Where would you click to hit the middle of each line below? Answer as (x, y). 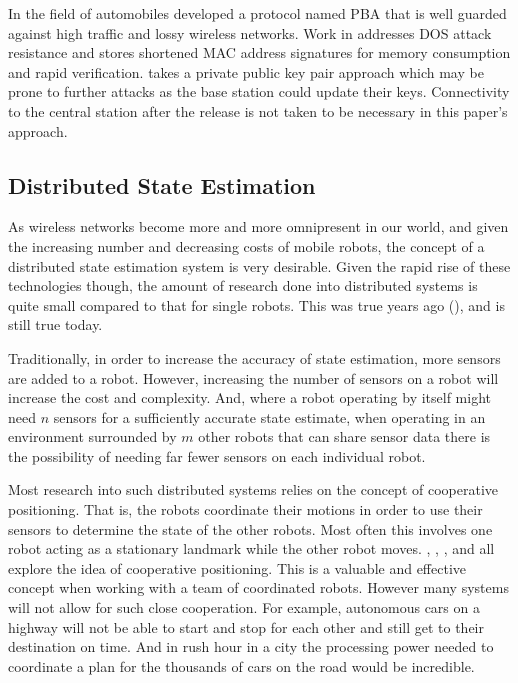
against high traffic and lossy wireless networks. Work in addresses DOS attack (250, 32)
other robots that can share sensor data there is (344, 436)
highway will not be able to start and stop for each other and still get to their (246, 626)
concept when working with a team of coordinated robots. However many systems (258, 587)
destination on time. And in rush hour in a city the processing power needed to (251, 646)
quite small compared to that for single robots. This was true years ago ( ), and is (256, 304)
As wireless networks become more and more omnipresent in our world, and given (258, 226)
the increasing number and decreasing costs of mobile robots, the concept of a (246, 245)
